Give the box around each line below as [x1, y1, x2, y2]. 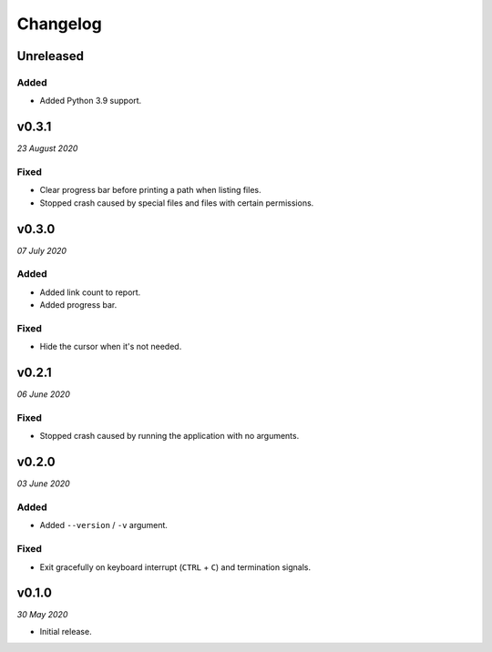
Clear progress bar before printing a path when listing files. [39, 185, 261, 196]
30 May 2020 [16, 609, 68, 620]
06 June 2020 [16, 389, 70, 400]
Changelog [16, 14, 102, 34]
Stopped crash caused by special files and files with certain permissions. [39, 197, 314, 209]
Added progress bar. [39, 300, 118, 311]
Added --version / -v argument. [39, 520, 169, 531]
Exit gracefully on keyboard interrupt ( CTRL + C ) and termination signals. [39, 561, 312, 573]
